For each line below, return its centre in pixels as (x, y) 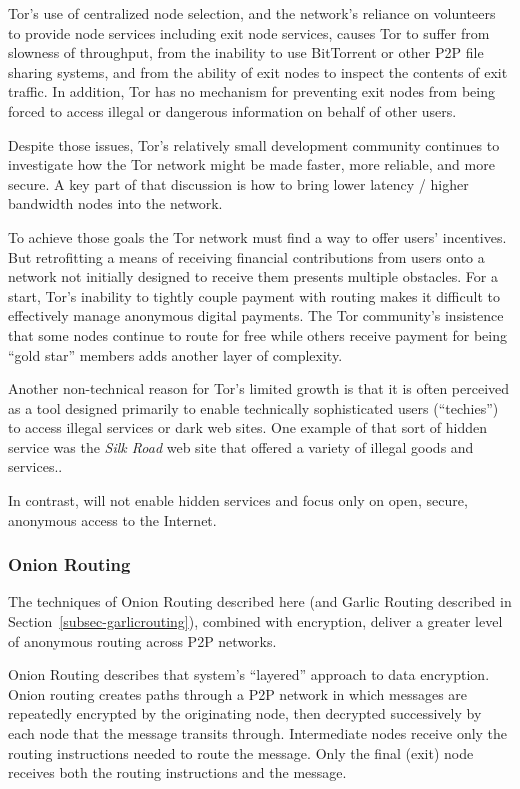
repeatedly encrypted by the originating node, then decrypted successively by (245, 713)
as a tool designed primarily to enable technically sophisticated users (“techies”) (253, 407)
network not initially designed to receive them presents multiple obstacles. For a (253, 276)
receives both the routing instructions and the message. (177, 772)
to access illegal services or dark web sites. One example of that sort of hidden (247, 427)
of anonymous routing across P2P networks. (142, 640)
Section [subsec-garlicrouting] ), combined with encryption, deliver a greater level (255, 621)
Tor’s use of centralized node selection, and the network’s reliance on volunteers (252, 13)
